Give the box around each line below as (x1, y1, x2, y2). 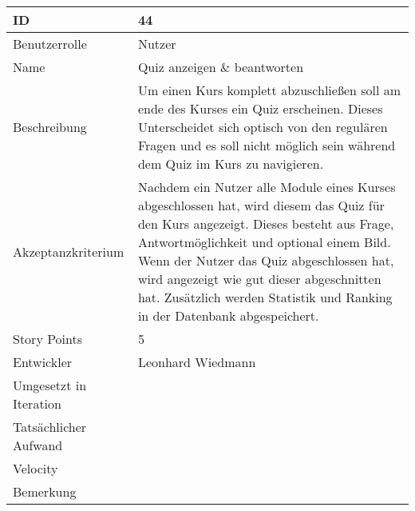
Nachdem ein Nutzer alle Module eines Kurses (137, 178, 396, 196)
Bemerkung (13, 482, 77, 501)
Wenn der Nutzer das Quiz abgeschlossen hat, (137, 251, 394, 269)
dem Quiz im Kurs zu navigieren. (137, 154, 324, 173)
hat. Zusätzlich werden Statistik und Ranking (137, 288, 393, 306)
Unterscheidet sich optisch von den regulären (137, 118, 388, 136)
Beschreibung (13, 118, 87, 136)
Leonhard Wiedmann (137, 353, 256, 371)
